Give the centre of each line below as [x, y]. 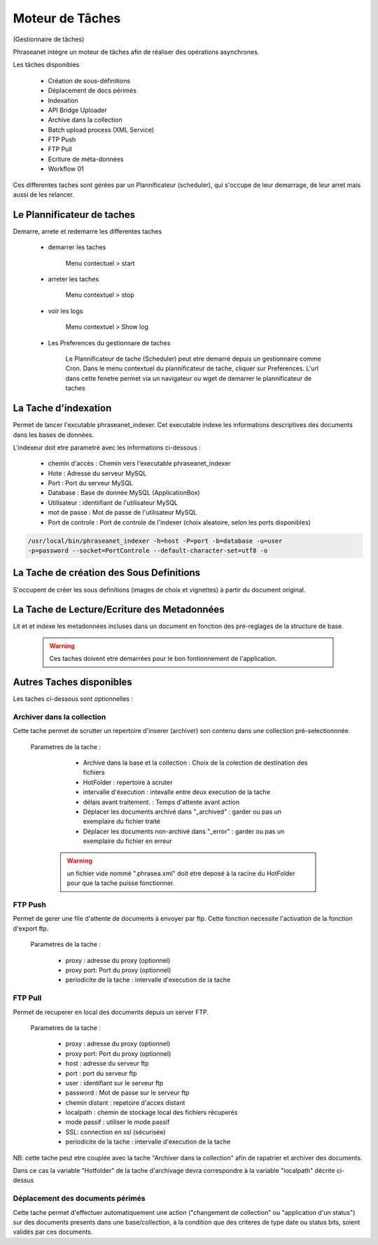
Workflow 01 [66, 169]
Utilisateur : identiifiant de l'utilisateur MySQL [113, 502]
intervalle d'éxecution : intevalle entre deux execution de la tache [177, 792]
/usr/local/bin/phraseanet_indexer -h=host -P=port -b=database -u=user [155, 541]
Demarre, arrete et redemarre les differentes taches [87, 231]
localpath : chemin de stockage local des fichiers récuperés [152, 1113]
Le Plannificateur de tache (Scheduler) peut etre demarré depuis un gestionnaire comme [193, 359]
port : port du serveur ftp [101, 1073]
